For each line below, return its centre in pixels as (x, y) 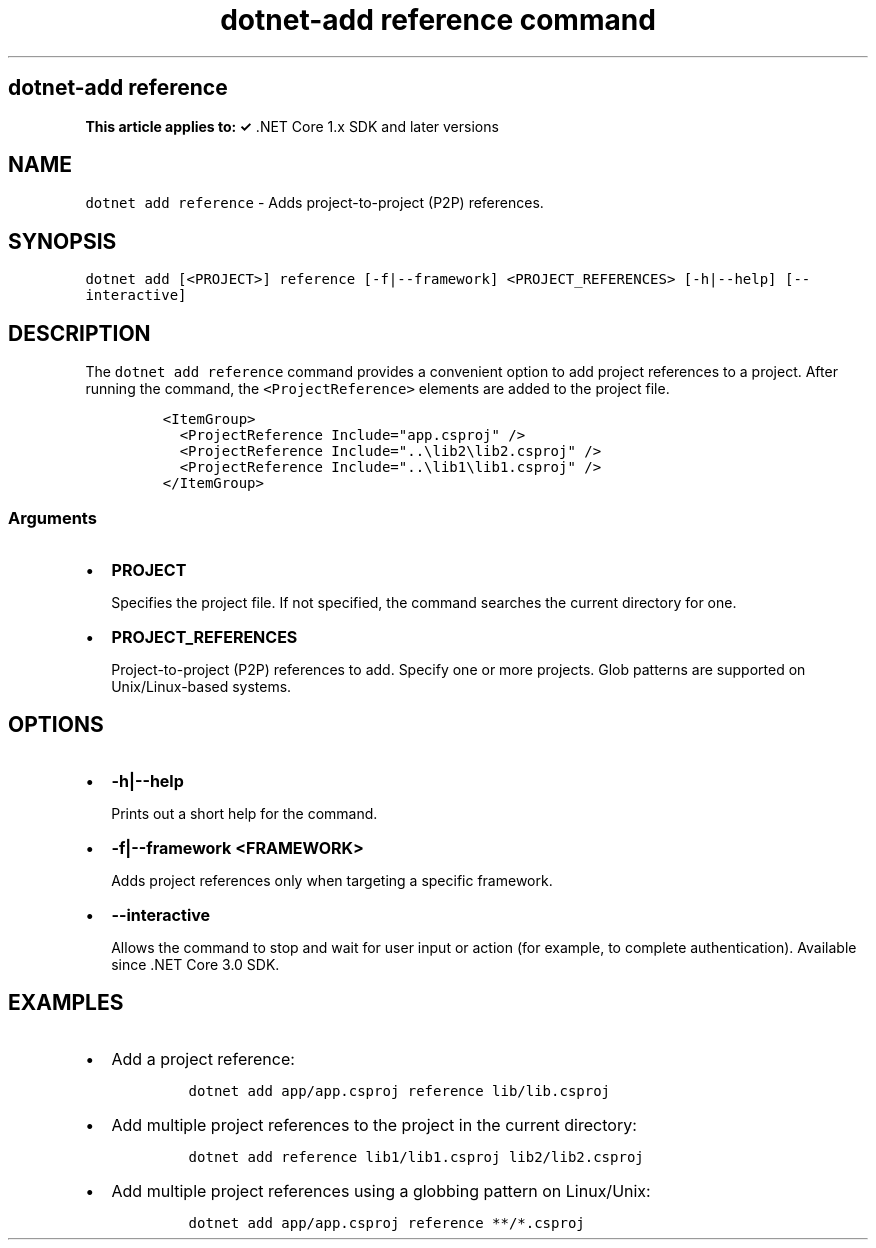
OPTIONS (56, 725)
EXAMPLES (66, 1003)
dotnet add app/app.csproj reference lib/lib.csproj (399, 1090)
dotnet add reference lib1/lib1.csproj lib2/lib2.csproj (416, 1156)
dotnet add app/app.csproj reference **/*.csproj (386, 1222)
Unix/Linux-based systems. (201, 686)
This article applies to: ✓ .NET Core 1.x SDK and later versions (292, 126)
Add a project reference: (203, 1058)
